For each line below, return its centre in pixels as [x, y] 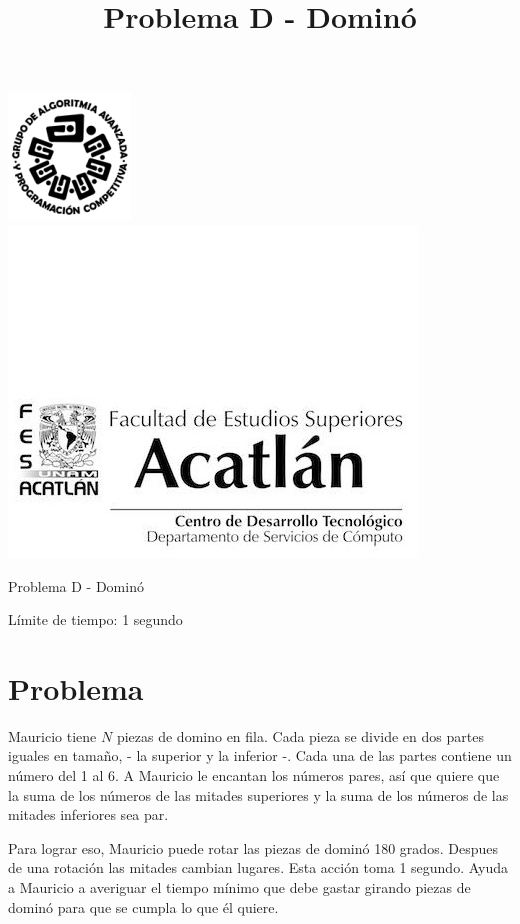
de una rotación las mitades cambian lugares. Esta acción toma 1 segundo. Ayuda [258, 867]
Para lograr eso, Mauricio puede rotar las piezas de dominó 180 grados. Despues [253, 847]
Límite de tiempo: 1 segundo [95, 619]
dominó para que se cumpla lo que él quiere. [143, 906]
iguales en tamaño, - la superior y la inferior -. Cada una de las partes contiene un [260, 755]
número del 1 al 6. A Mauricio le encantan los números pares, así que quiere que [254, 775]
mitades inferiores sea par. [88, 814]
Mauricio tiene [52, 735]
